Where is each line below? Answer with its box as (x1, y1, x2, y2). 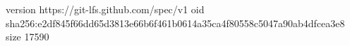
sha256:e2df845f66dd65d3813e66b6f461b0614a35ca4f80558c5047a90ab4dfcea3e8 (6, 15, 345, 30)
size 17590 (6, 29, 49, 44)
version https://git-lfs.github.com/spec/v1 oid (6, 2, 205, 16)
